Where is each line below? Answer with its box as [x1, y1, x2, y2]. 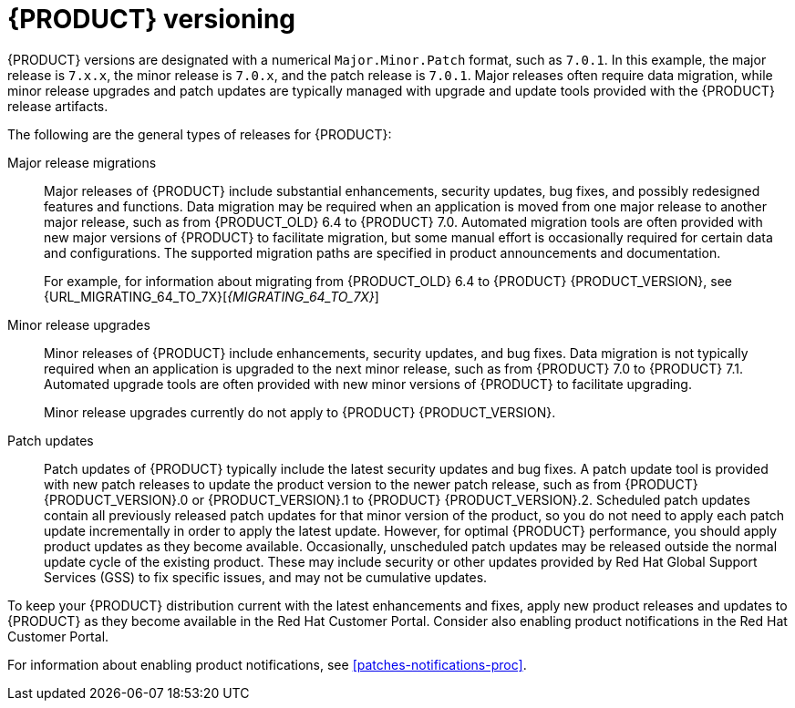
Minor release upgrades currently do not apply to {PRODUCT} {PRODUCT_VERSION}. [44, 404, 556, 420]
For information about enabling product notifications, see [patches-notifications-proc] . [7, 656, 527, 672]
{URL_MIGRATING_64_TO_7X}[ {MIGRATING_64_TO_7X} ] [44, 288, 379, 304]
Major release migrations [7, 154, 157, 170]
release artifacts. [7, 97, 108, 114]
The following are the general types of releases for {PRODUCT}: [7, 126, 392, 142]
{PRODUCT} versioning [7, 4, 296, 35]
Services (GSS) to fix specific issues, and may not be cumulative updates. [44, 569, 488, 585]
